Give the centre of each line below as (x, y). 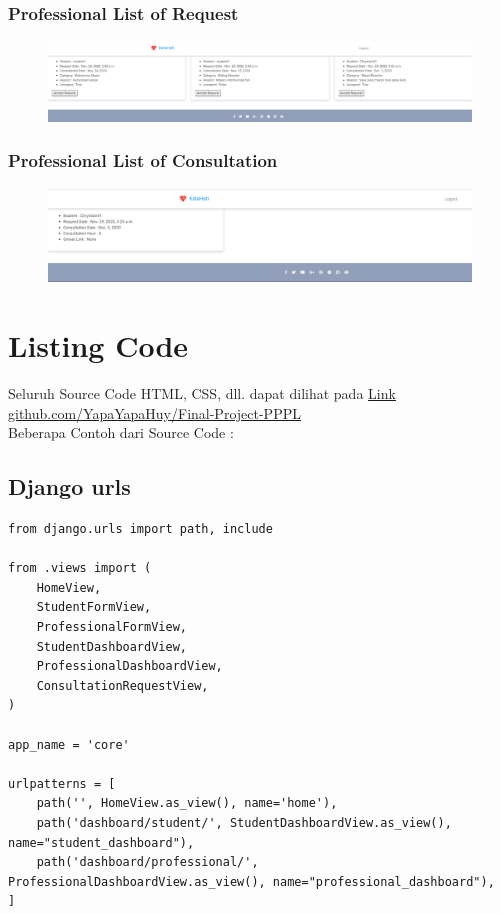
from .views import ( (80, 568)
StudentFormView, (94, 607)
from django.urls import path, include (140, 529)
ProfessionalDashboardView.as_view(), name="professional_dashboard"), (251, 881)
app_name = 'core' (69, 744)
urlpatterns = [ (62, 783)
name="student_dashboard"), (101, 842)
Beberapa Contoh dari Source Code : (121, 432)
